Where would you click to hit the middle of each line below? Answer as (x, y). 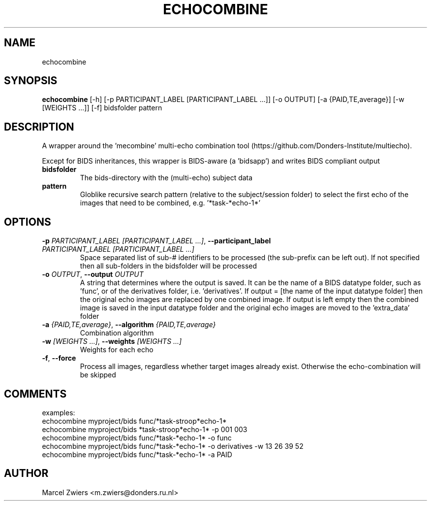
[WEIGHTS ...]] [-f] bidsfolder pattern (102, 108)
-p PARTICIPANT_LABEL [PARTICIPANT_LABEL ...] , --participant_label (156, 241)
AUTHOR (26, 473)
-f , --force (59, 358)
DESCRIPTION (39, 127)
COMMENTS (35, 394)
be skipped (98, 375)
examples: (59, 412)
